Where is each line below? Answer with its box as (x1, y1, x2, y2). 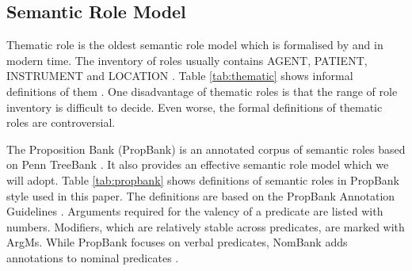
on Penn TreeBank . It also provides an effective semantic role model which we (6, 156, 389, 173)
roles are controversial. (6, 114, 116, 131)
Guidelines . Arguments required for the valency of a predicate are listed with (6, 203, 383, 219)
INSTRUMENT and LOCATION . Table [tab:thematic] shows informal (6, 67, 353, 84)
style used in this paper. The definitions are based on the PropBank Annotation (6, 187, 395, 204)
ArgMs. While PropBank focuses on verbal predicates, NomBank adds (6, 234, 348, 250)
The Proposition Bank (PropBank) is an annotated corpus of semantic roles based (6, 140, 406, 157)
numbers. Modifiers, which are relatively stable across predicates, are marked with (6, 218, 405, 235)
